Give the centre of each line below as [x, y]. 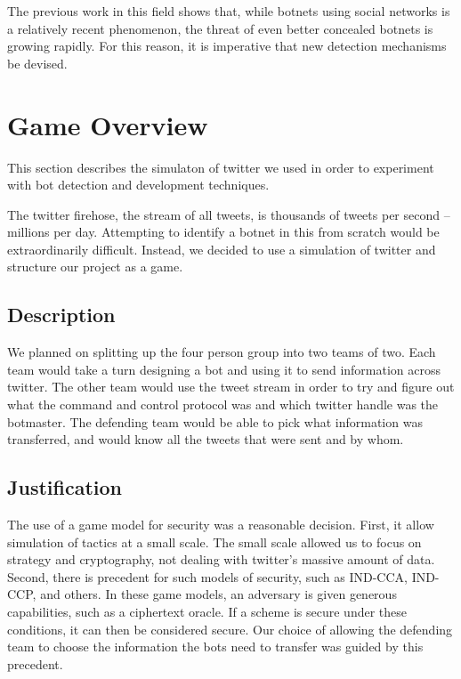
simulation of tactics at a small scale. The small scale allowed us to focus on [214, 542]
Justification [65, 487]
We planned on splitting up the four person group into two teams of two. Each [222, 352]
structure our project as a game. [95, 267]
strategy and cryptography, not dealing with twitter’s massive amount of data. [221, 559]
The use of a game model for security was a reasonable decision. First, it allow [221, 525]
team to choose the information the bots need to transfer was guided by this [215, 647]
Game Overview [108, 124]
